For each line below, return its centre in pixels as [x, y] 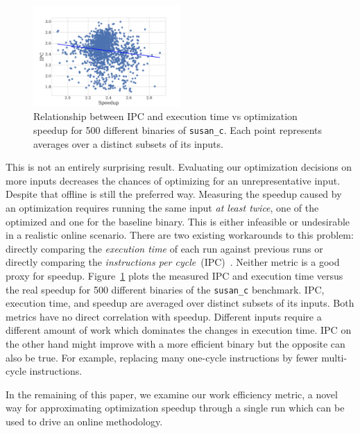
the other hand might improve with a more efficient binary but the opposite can [175, 343]
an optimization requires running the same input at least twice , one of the [162, 207]
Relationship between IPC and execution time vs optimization [165, 116]
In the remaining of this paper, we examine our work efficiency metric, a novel [172, 394]
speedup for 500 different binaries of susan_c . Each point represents [178, 129]
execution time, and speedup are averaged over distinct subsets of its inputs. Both [180, 303]
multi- [334, 357]
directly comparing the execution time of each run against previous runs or [164, 248]
